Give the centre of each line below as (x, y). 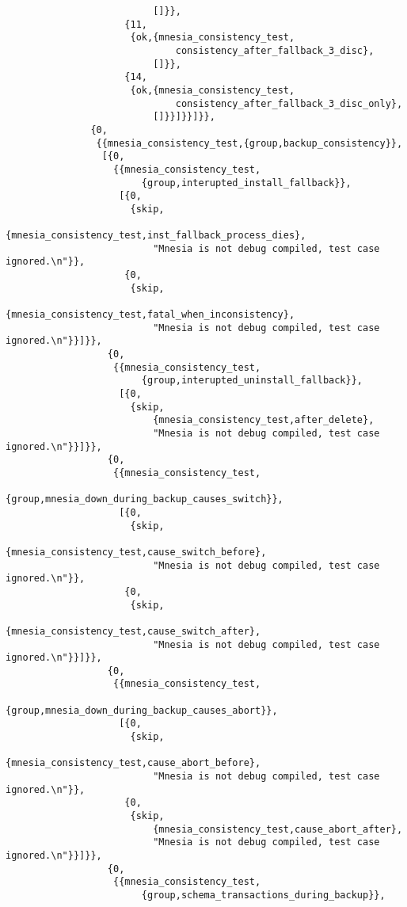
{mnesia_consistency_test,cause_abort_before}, (133, 763)
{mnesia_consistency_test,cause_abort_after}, (278, 829)
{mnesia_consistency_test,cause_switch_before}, (136, 552)
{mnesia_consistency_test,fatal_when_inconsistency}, (150, 315)
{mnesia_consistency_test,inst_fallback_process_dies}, (156, 236)
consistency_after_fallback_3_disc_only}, (289, 103)
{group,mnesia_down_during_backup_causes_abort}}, (142, 710)
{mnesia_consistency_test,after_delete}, (264, 420)
